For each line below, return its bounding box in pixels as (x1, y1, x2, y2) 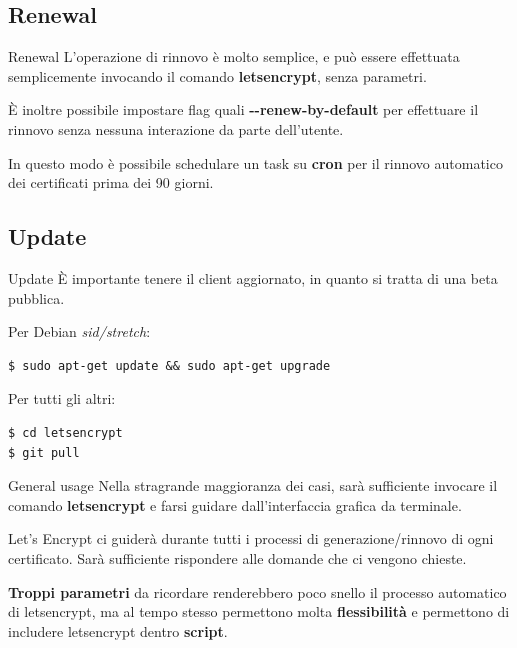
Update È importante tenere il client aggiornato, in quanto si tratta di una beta (8, 267, 498, 288)
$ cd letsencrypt (8, 425, 123, 440)
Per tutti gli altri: (8, 388, 116, 409)
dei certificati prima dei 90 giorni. (8, 172, 214, 193)
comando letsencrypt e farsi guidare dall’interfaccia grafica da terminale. (8, 494, 462, 515)
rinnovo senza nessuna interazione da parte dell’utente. (8, 118, 344, 139)
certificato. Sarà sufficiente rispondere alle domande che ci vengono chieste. (8, 547, 467, 568)
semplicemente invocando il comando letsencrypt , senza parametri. (8, 65, 427, 86)
